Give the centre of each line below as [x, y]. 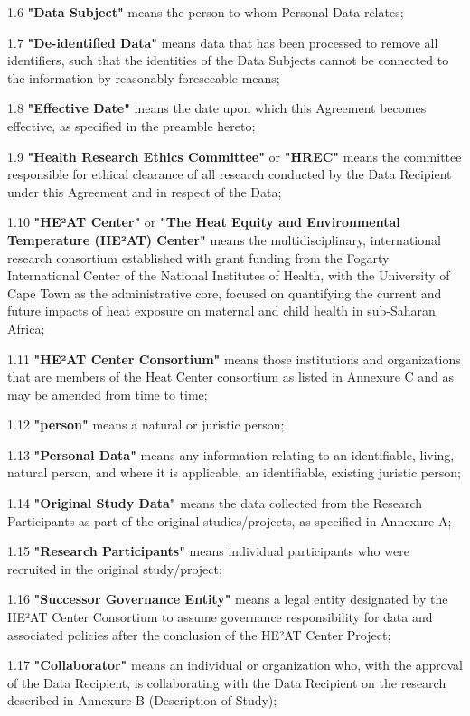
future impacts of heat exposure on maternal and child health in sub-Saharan [221, 311]
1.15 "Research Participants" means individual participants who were [208, 551]
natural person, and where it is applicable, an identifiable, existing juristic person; [234, 472]
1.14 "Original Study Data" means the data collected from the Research [215, 503]
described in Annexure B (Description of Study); [142, 700]
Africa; [26, 328]
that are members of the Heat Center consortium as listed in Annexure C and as [231, 377]
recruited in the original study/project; [115, 568]
